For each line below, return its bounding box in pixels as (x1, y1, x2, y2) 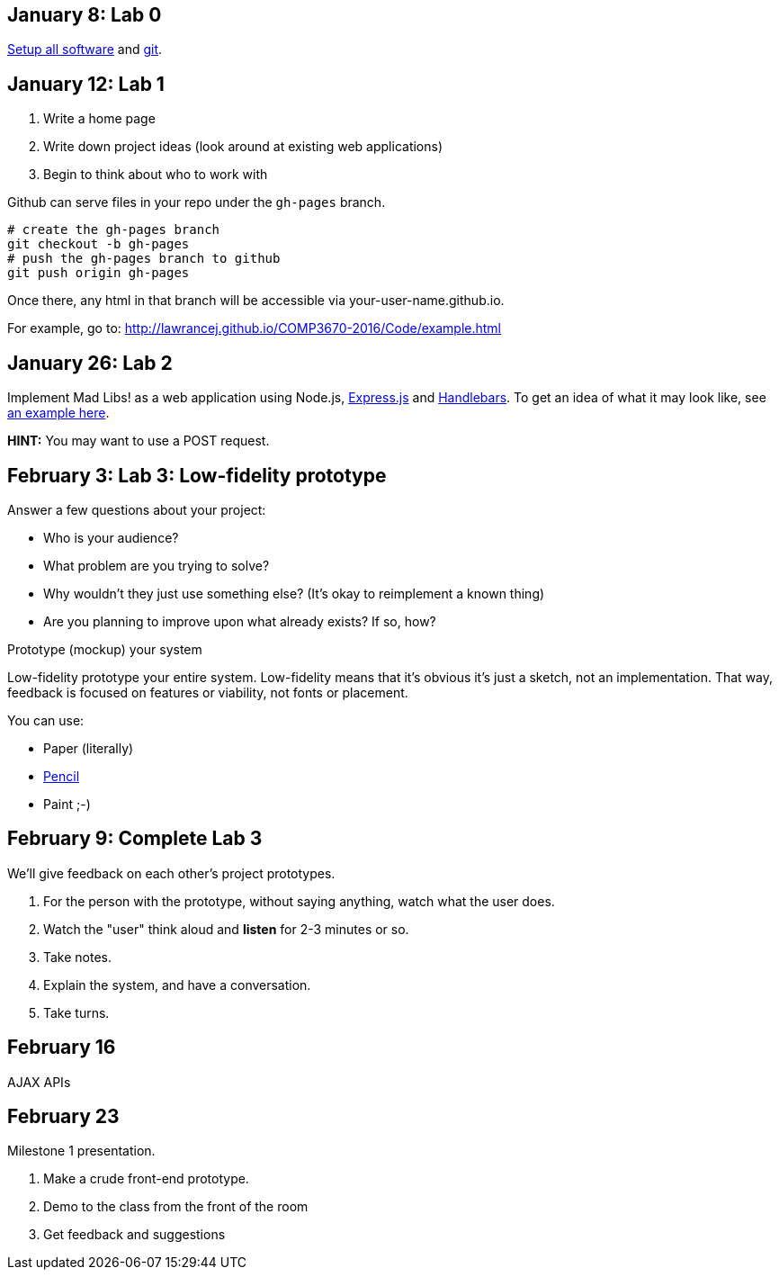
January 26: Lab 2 (7, 351, 173, 374)
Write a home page (43, 111, 156, 127)
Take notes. (43, 949, 112, 965)
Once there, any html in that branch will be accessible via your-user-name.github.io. (7, 292, 505, 309)
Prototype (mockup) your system (7, 641, 202, 657)
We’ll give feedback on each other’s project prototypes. (7, 865, 336, 881)
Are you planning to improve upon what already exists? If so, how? (43, 613, 436, 629)
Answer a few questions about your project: (7, 501, 266, 517)
